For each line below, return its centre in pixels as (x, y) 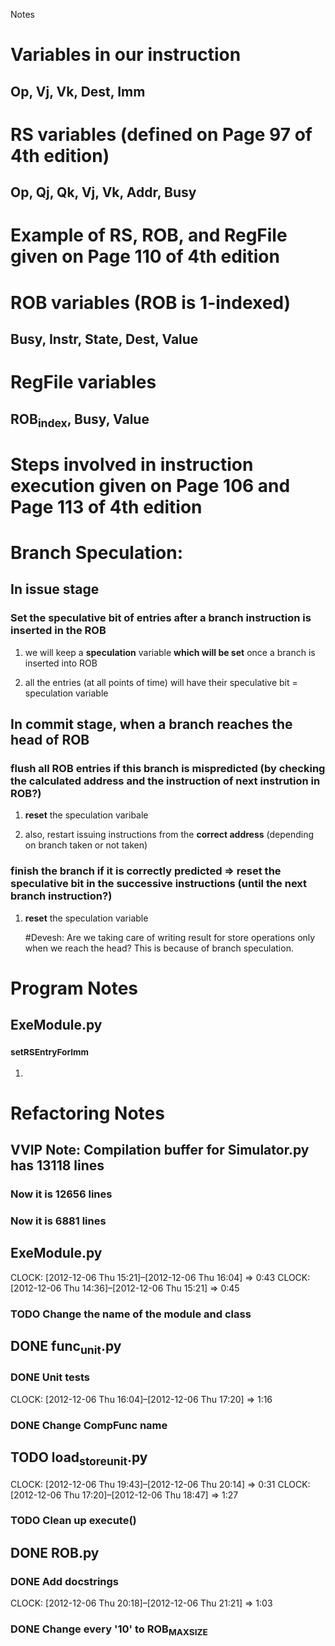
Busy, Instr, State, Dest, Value (104, 339)
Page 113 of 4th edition (106, 506)
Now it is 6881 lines (58, 1221)
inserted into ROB (61, 663)
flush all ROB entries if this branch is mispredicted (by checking (168, 769)
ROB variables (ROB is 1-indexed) (151, 302)
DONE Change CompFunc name (89, 1425)
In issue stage (55, 589)
